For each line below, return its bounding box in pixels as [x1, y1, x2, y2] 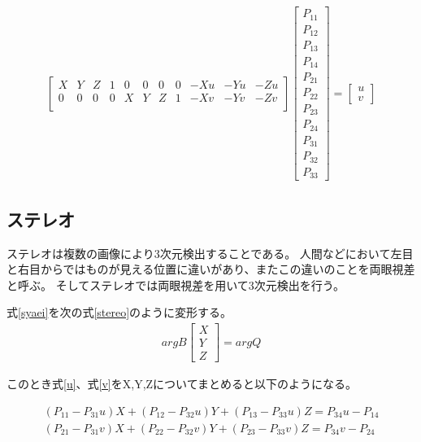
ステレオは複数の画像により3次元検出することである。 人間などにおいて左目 [7, 244, 414, 261]
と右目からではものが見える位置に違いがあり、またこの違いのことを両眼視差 [7, 260, 415, 278]
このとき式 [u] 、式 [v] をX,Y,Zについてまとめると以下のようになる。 [7, 375, 357, 392]
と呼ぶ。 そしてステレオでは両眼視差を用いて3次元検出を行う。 [7, 276, 345, 293]
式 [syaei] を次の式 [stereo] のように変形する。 [7, 304, 232, 321]
